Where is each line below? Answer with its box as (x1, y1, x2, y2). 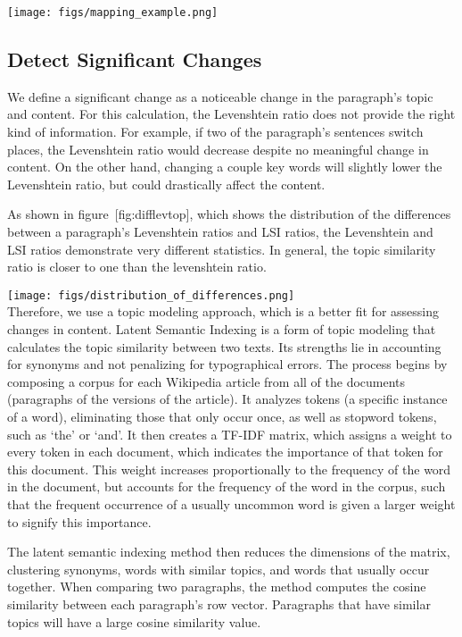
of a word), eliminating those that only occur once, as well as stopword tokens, (7, 407, 437, 426)
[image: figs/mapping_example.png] (7, 6, 219, 19)
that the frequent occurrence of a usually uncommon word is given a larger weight (7, 494, 456, 513)
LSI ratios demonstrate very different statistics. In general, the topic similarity (7, 239, 436, 258)
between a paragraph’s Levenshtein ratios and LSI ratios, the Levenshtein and (7, 222, 433, 241)
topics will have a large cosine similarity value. (7, 612, 261, 631)
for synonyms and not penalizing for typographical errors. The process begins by (7, 355, 448, 373)
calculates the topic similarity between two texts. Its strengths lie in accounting (7, 337, 441, 356)
